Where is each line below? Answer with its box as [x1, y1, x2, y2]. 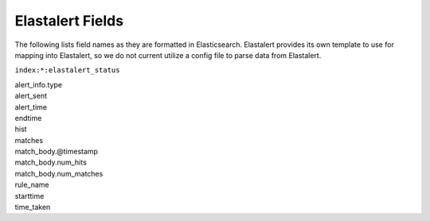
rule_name [14, 180, 49, 190]
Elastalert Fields [14, 12, 123, 29]
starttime [14, 191, 45, 200]
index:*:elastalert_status [14, 66, 120, 75]
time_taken [14, 203, 51, 212]
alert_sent [14, 91, 48, 101]
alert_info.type [14, 79, 63, 89]
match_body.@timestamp [14, 147, 99, 157]
